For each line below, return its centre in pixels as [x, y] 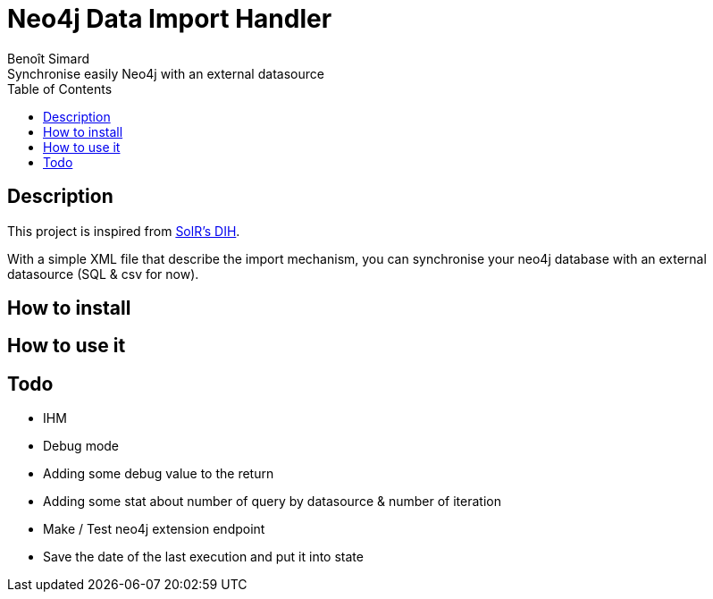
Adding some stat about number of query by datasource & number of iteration [272, 502]
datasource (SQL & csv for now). [103, 274]
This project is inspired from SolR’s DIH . [124, 231]
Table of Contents [60, 89]
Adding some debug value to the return [159, 474]
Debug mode [81, 446]
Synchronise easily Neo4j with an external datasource [166, 73]
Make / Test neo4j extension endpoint [154, 529]
